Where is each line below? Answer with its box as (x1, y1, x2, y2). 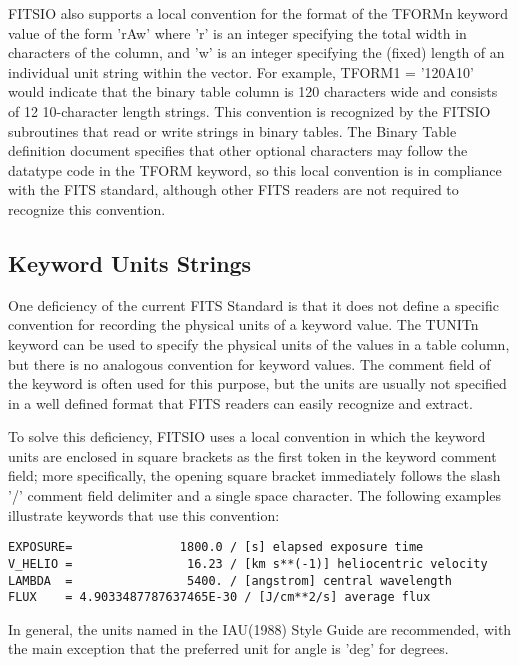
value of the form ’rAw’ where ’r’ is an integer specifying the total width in (8, 22, 467, 43)
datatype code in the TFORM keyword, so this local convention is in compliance (8, 159, 502, 180)
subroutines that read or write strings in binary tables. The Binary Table (8, 120, 457, 141)
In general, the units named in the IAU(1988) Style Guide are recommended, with (8, 618, 512, 639)
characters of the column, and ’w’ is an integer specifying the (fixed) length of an (8, 42, 505, 63)
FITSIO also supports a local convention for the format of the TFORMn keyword (8, 3, 508, 23)
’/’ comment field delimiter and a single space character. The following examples (8, 485, 502, 506)
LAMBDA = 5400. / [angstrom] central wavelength (8, 573, 452, 588)
